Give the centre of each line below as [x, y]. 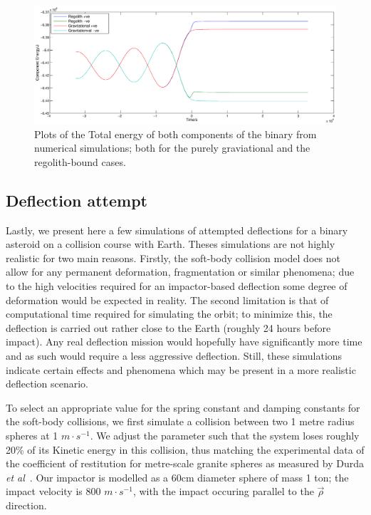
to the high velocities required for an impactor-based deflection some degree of [177, 285]
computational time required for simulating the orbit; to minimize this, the [169, 314]
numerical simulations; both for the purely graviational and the [172, 148]
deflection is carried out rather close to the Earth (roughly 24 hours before [168, 327]
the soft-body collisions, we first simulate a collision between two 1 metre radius [180, 421]
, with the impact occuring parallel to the [223, 491]
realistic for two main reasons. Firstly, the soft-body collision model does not [173, 257]
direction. [26, 505]
